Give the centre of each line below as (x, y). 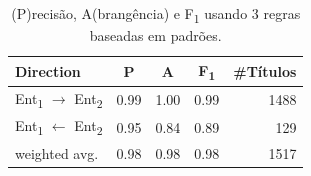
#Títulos (265, 70)
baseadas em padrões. (155, 35)
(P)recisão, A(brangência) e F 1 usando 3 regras (156, 14)
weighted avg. (57, 152)
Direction (48, 70)
